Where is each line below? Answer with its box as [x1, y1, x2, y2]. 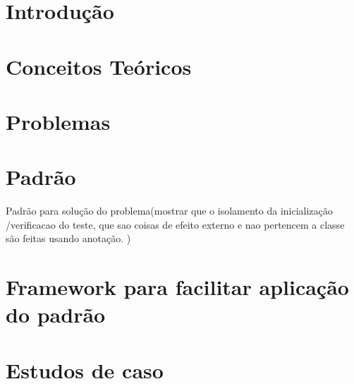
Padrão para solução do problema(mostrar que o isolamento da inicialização [6, 203, 333, 218]
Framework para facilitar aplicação [6, 272, 349, 301]
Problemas [6, 107, 111, 136]
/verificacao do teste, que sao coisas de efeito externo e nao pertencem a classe [6, 217, 345, 232]
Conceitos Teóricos [6, 52, 192, 80]
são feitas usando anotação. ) [6, 231, 131, 246]
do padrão [6, 300, 106, 329]
